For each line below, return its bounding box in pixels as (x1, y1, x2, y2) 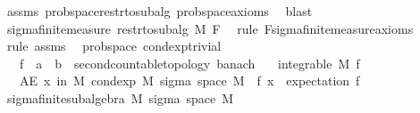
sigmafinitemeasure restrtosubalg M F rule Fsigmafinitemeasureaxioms (6, 19, 414, 37)
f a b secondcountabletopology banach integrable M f (19, 53, 360, 72)
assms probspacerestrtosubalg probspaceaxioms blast (6, 2, 313, 20)
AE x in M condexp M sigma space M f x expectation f (19, 71, 360, 90)
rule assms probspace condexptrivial (6, 36, 222, 55)
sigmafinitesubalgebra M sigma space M (6, 88, 234, 107)
